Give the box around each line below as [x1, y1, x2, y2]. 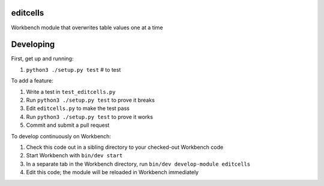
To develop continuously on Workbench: [11, 132, 111, 140]
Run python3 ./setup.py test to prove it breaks [26, 96, 155, 103]
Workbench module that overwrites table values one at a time [11, 24, 163, 31]
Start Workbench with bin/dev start [26, 152, 123, 159]
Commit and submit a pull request [26, 121, 110, 129]
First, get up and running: [11, 55, 74, 62]
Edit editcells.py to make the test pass [26, 105, 130, 112]
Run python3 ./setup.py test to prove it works [26, 113, 153, 120]
